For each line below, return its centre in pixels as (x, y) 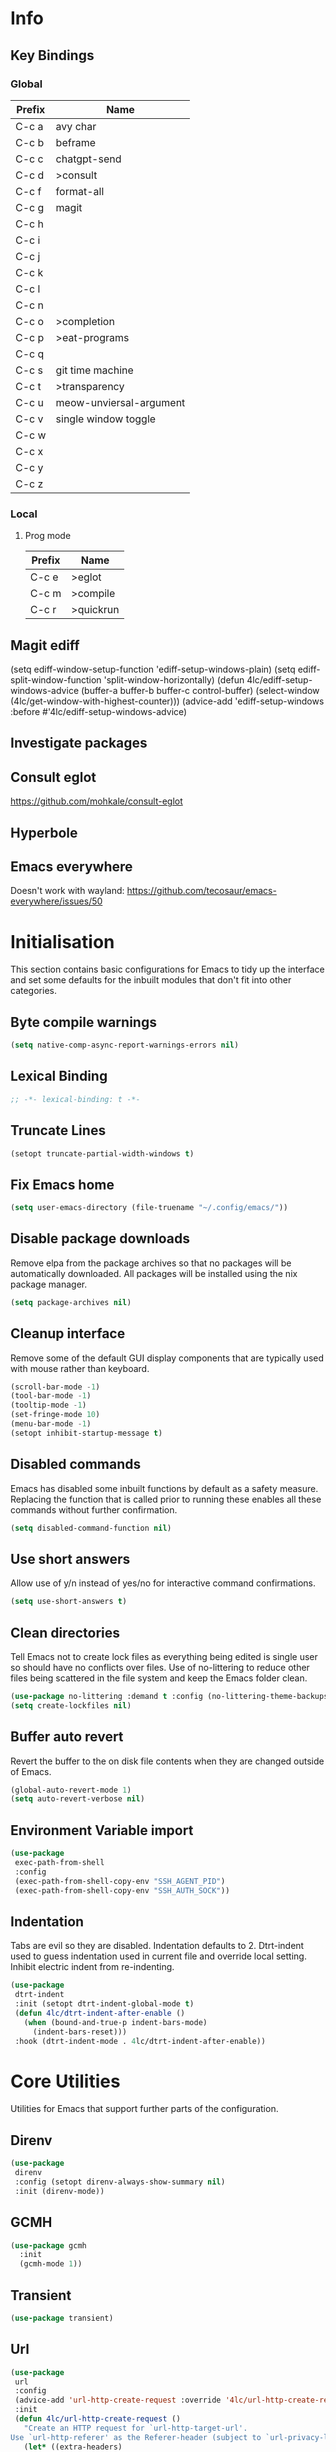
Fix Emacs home (62, 1184)
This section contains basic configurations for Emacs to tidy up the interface (167, 969)
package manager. (49, 1284)
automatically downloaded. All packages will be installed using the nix (154, 1273)
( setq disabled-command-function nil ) (91, 1528)
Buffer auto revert (67, 1737)
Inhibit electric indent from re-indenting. (92, 1967)
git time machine (94, 370)
